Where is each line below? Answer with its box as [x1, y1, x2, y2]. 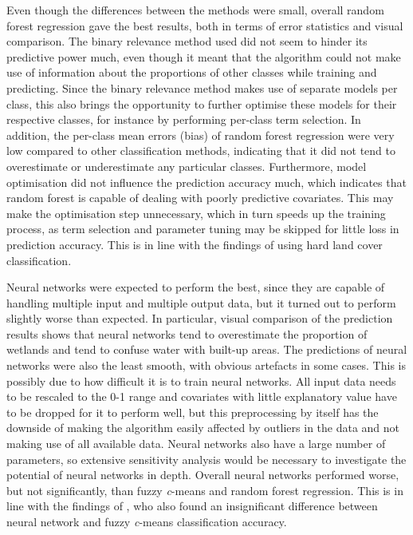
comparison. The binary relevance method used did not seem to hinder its [6, 33, 368, 50]
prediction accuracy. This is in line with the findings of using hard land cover [6, 236, 383, 252]
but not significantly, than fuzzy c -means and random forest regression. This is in [6, 481, 403, 498]
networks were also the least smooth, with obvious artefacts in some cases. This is [6, 357, 406, 374]
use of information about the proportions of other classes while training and [6, 64, 377, 81]
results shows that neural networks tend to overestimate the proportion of [6, 325, 368, 342]
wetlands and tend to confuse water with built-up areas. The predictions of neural [6, 341, 407, 358]
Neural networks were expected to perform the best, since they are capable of [6, 279, 385, 295]
